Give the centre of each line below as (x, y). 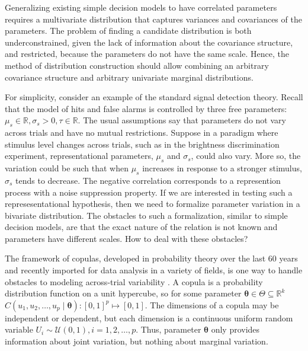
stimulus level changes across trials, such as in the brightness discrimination (142, 144)
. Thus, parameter (169, 329)
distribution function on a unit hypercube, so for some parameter (123, 293)
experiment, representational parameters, (79, 156)
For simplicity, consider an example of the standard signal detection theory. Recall (154, 97)
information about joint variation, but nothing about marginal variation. (137, 341)
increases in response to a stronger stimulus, (222, 168)
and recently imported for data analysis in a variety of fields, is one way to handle (154, 270)
